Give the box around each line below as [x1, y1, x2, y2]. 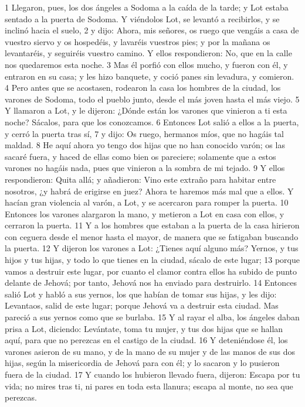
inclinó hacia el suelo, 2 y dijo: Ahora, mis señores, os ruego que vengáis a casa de [5, 24, 299, 36]
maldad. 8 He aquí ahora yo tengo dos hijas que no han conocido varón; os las [5, 139, 285, 151]
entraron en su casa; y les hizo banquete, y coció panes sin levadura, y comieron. [5, 70, 294, 82]
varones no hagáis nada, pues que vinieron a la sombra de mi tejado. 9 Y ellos [5, 162, 285, 174]
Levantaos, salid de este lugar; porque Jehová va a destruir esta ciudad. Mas [5, 299, 279, 312]
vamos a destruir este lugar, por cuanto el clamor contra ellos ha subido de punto [5, 265, 297, 277]
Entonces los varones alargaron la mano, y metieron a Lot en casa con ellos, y [5, 207, 284, 220]
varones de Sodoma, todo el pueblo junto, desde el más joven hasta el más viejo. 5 [5, 93, 300, 105]
